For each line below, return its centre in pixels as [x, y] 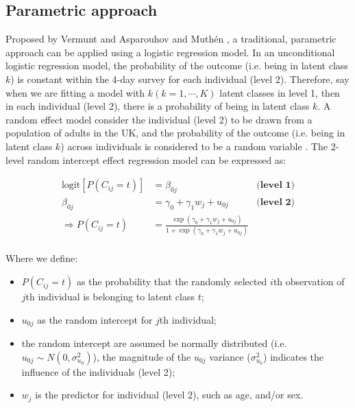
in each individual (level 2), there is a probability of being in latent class [158, 106]
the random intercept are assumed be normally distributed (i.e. [154, 343]
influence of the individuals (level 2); [98, 371]
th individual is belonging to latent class [110, 297]
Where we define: [42, 258]
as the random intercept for [95, 319]
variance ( [230, 356]
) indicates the [294, 356]
